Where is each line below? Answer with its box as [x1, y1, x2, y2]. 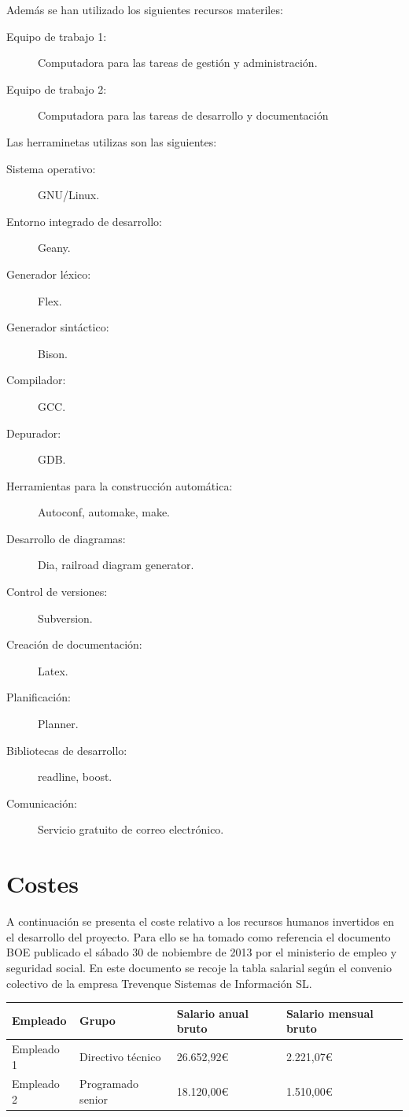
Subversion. [38, 609, 93, 626]
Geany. [38, 239, 71, 256]
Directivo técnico [79, 1048, 161, 1064]
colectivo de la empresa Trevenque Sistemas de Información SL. [6, 975, 312, 991]
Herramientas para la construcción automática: [6, 477, 233, 494]
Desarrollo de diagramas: [6, 530, 126, 546]
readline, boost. [38, 768, 112, 785]
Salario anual [176, 1004, 249, 1021]
